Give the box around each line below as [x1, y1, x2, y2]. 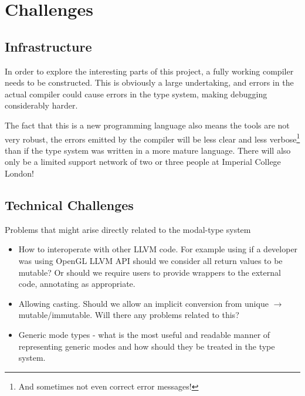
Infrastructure [5, 37, 92, 55]
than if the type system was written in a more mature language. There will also [5, 144, 291, 156]
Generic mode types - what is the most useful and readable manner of [18, 328, 270, 340]
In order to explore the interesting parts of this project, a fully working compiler [5, 65, 294, 77]
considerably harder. [5, 99, 78, 111]
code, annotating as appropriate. [18, 277, 135, 290]
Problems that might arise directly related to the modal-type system [5, 223, 251, 235]
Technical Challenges [5, 195, 134, 214]
